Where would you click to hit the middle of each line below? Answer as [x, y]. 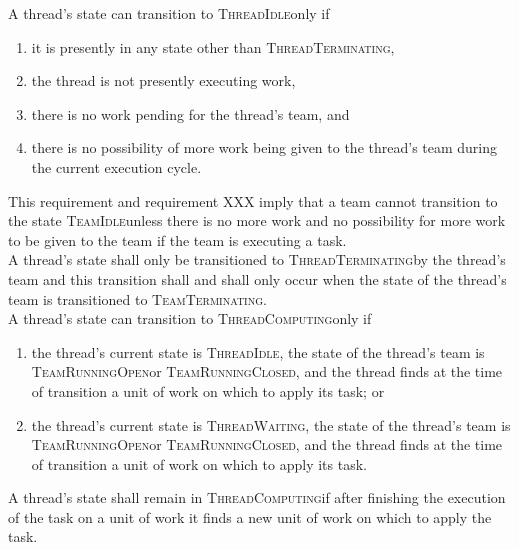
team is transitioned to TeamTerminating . [137, 298]
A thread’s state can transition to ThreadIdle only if [169, 13]
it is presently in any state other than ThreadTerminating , [213, 46]
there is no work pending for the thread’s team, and [190, 113]
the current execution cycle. [116, 166]
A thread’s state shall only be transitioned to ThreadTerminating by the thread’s [257, 259]
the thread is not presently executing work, [163, 80]
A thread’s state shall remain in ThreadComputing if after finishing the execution [257, 497]
